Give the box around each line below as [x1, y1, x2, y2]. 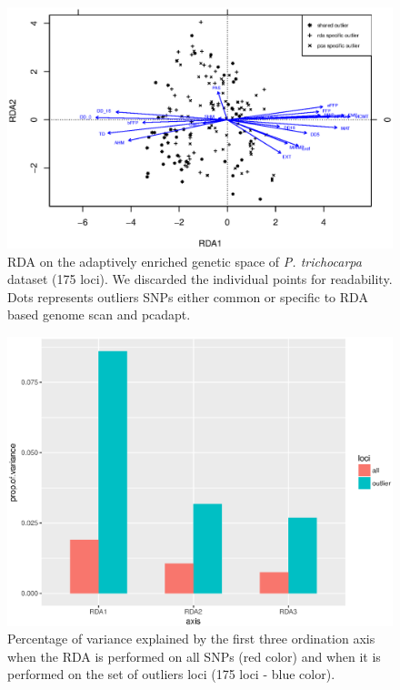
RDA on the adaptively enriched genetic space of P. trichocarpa [7, 251, 362, 270]
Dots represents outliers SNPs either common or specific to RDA [7, 287, 368, 306]
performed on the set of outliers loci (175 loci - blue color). [7, 665, 335, 684]
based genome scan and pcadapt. [7, 305, 191, 324]
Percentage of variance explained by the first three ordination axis [7, 629, 375, 648]
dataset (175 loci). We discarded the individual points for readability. [7, 269, 393, 289]
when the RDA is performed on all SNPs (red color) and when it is [7, 646, 381, 665]
